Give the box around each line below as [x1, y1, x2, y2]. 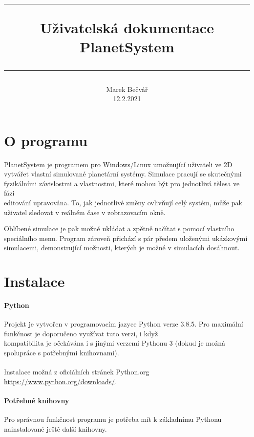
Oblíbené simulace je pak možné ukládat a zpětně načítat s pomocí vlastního [4, 223, 234, 234]
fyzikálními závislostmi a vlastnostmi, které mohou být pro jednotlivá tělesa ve [4, 178, 240, 188]
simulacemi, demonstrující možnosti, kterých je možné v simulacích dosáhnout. [4, 242, 240, 253]
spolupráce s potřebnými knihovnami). [4, 347, 119, 357]
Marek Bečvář [106, 84, 148, 94]
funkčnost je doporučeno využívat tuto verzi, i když [4, 328, 158, 338]
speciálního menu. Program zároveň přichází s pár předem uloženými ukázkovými [4, 233, 248, 243]
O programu [4, 130, 88, 150]
